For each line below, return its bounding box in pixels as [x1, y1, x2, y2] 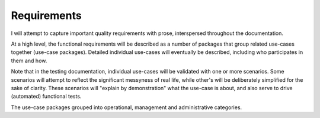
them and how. [11, 57, 47, 64]
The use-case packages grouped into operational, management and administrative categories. [11, 104, 242, 111]
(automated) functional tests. [11, 93, 82, 100]
